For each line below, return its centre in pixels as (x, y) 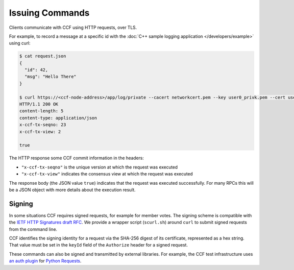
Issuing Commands (49, 13)
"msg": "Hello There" (51, 77)
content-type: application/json (58, 118)
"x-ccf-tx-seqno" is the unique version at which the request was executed (100, 167)
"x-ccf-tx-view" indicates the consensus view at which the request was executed (107, 174)
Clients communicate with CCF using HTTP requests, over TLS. (73, 27)
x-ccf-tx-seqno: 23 (43, 125)
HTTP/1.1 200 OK (39, 104)
